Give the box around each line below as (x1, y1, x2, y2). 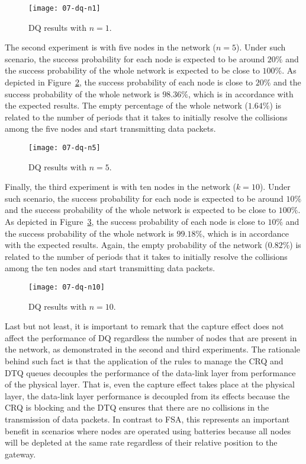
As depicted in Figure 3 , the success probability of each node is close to (5, 215, 265, 228)
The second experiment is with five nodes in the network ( (5, 41, 216, 53)
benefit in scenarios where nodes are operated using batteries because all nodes (5, 424, 291, 437)
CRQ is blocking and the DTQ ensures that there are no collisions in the (5, 401, 269, 414)
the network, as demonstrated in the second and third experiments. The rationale (5, 343, 301, 355)
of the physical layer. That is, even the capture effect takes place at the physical (5, 378, 295, 390)
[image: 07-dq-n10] (28, 283, 105, 291)
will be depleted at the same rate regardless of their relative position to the (5, 436, 278, 449)
